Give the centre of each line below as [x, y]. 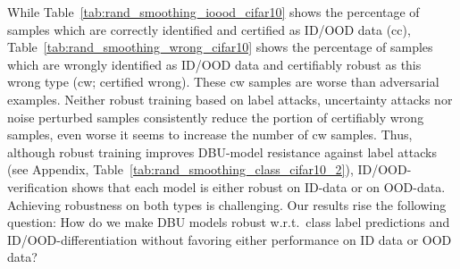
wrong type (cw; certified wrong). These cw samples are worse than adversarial [223, 82]
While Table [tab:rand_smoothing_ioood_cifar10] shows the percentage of [213, 12]
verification [38, 186]
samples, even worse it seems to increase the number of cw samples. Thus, [210, 134]
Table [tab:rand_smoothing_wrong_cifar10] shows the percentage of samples [220, 47]
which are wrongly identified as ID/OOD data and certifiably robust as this [214, 64]
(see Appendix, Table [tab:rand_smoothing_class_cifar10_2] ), [180, 169]
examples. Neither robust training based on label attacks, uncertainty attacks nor [230, 99]
